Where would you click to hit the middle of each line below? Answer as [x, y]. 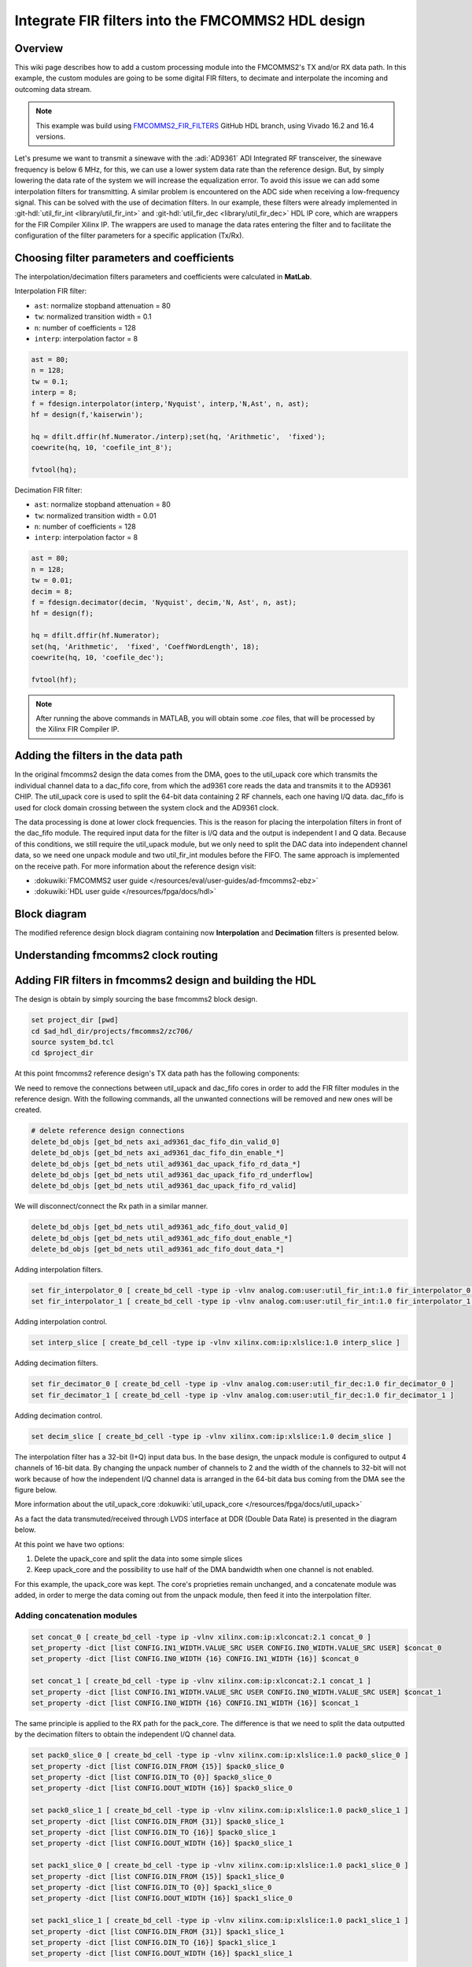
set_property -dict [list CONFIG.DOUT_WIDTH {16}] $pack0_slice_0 [162, 1788]
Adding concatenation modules [76, 1615]
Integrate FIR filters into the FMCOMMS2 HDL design [190, 20]
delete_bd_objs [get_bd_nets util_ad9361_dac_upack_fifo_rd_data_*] [166, 1164]
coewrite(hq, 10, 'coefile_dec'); [98, 657]
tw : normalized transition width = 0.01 [95, 515]
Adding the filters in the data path [99, 756]
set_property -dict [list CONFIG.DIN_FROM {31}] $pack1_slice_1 [158, 1931]
